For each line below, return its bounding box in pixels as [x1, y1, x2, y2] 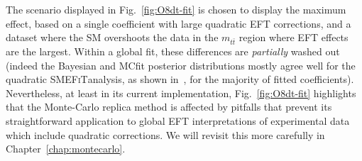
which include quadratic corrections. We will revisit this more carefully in [6, 127, 325, 142]
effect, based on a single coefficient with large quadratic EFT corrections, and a [6, 16, 351, 30]
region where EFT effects [238, 30, 349, 45]
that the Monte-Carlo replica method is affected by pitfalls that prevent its [6, 99, 332, 114]
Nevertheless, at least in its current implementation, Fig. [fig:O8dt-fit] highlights [6, 85, 356, 100]
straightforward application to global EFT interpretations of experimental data [6, 113, 350, 128]
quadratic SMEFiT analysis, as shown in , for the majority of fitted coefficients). [6, 72, 354, 87]
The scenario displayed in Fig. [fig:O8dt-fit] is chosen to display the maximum [6, 2, 346, 16]
